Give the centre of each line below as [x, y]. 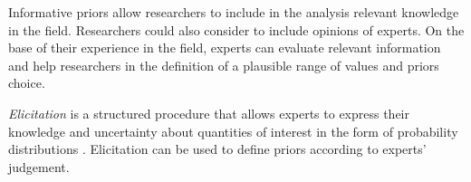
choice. [27, 83]
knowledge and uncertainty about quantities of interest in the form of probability [233, 131]
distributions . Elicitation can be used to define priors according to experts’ [217, 149]
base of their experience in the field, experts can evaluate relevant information [225, 48]
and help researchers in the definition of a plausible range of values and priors [224, 65]
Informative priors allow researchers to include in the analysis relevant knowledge [234, 12]
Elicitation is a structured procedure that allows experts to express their [209, 113]
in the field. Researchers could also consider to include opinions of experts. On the [236, 29]
